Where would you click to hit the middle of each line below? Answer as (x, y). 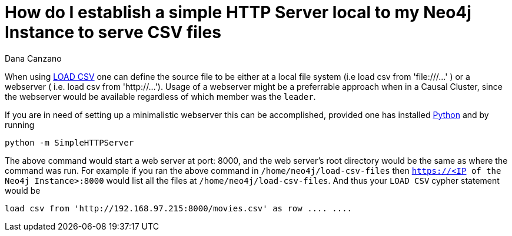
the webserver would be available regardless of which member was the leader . (160, 96)
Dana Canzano (33, 58)
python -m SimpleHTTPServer (69, 142)
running (20, 124)
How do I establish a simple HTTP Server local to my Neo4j (238, 12)
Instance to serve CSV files (113, 32)
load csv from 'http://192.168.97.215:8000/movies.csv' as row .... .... (179, 208)
